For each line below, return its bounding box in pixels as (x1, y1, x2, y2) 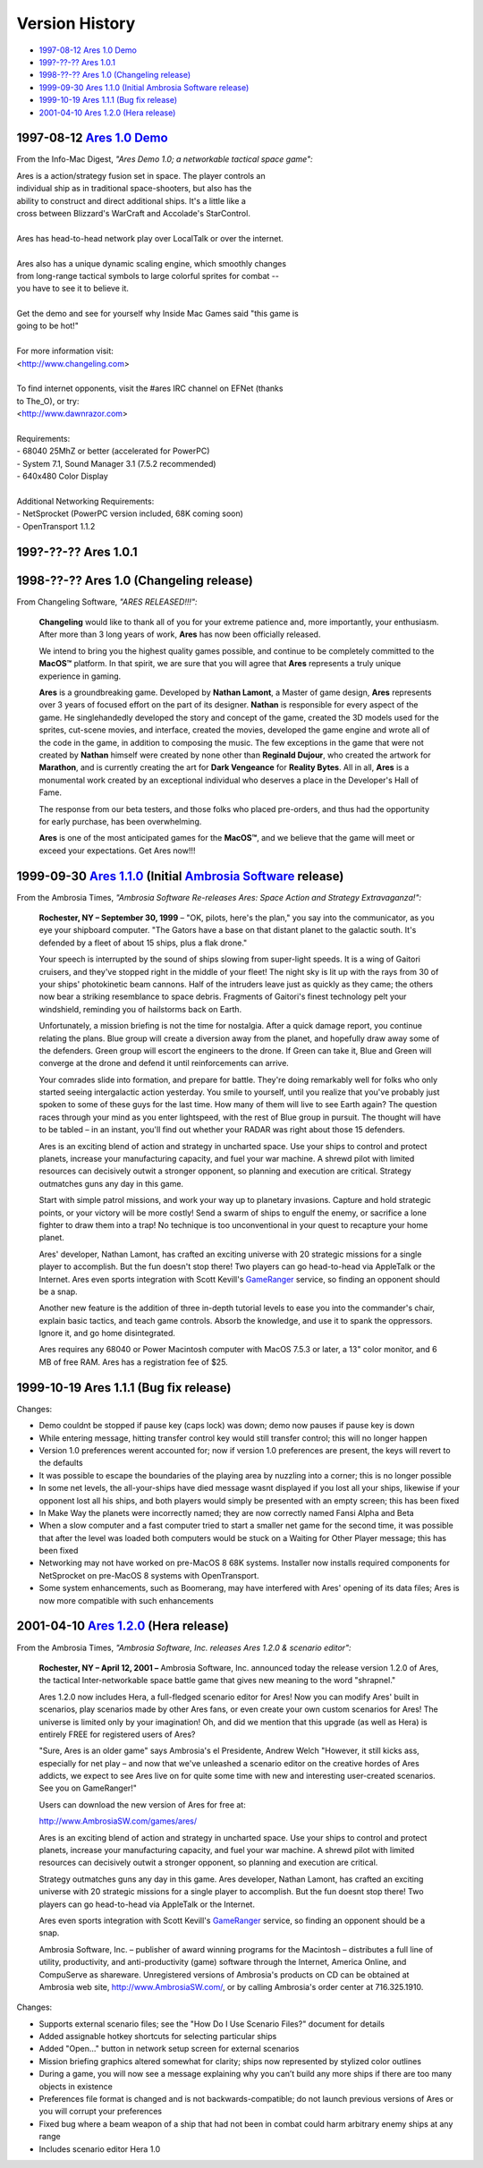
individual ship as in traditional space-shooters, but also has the (16, 183, 252, 194)
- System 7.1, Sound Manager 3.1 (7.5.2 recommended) (16, 458, 216, 469)
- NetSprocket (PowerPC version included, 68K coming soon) (16, 508, 243, 519)
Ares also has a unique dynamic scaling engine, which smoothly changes (16, 258, 286, 268)
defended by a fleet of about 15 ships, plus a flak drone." (38, 937, 248, 948)
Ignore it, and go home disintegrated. (38, 1328, 176, 1339)
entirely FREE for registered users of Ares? (38, 1729, 196, 1740)
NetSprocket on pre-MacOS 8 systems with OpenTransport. (38, 1570, 259, 1580)
